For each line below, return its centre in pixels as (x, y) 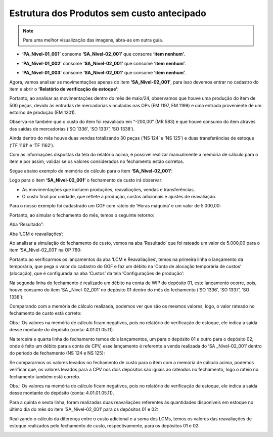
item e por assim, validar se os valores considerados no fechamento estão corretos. (97, 161)
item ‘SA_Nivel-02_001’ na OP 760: (45, 250)
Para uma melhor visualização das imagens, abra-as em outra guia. (93, 40)
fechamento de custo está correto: (45, 313)
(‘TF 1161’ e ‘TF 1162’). (32, 145)
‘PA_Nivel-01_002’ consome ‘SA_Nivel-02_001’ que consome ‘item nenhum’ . (104, 63)
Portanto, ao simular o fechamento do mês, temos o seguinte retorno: (82, 215)
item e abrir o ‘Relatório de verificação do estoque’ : (64, 89)
